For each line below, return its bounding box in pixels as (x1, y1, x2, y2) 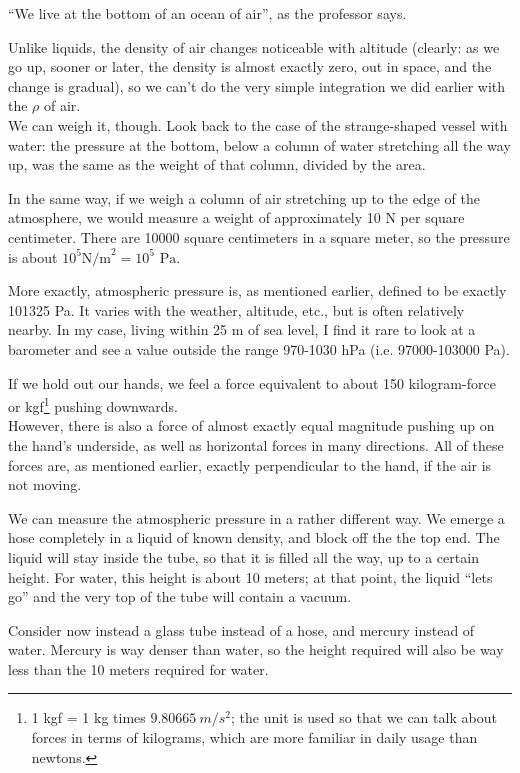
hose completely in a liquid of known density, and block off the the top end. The (8, 527, 500, 548)
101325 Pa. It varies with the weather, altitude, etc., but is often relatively (8, 299, 465, 320)
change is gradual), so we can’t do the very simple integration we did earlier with (8, 75, 506, 96)
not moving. (8, 474, 82, 495)
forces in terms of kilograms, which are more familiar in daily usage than (31, 727, 478, 748)
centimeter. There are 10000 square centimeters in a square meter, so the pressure (8, 226, 510, 247)
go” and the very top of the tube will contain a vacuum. (8, 586, 352, 607)
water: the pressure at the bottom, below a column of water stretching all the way (8, 134, 511, 155)
